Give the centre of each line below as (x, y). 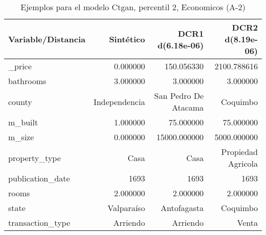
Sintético (127, 39)
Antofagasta (182, 208)
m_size (21, 137)
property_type (35, 158)
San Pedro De (179, 96)
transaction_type (39, 223)
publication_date (39, 178)
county (20, 101)
